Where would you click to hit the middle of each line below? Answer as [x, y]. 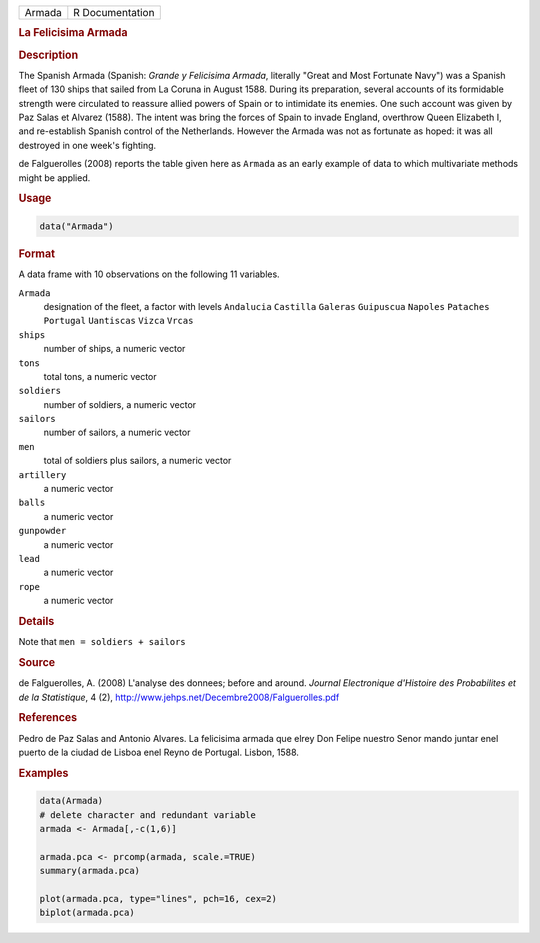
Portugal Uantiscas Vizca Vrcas [118, 321]
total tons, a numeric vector [100, 376]
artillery [42, 474]
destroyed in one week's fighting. [87, 145]
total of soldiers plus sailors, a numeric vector [137, 461]
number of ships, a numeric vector [114, 349]
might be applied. [54, 177]
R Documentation [114, 12]
